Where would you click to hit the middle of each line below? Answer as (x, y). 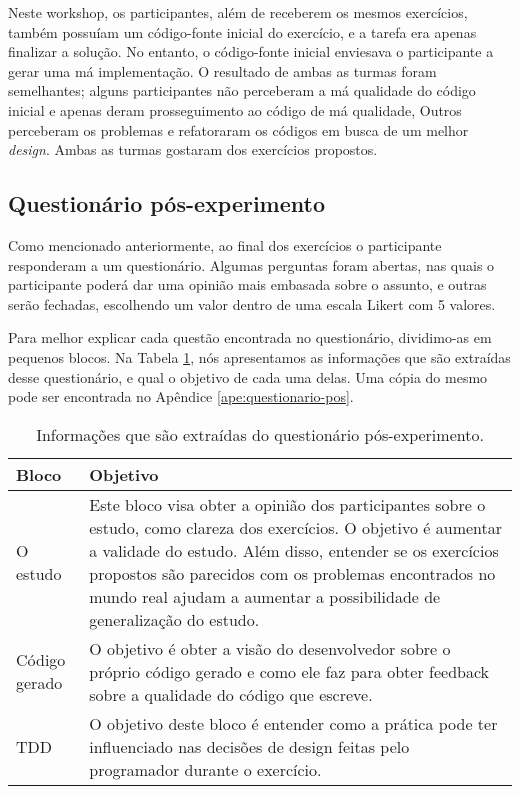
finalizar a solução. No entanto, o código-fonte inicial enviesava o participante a (251, 51)
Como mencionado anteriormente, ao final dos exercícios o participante (225, 244)
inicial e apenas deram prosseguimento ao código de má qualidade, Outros (235, 109)
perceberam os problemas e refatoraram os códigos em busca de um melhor (238, 129)
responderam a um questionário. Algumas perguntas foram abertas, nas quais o (251, 264)
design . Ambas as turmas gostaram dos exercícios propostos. (193, 149)
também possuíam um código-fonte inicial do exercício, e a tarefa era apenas (242, 31)
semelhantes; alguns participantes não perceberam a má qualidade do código (242, 90)
